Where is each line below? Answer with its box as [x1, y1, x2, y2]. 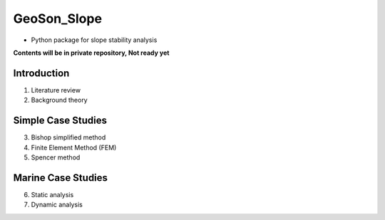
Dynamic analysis [31, 200, 83, 209]
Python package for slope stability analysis [31, 36, 158, 44]
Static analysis [31, 190, 74, 199]
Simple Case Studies [13, 115, 107, 127]
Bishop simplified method [31, 133, 106, 142]
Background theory [31, 96, 88, 105]
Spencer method [31, 153, 81, 162]
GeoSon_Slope [13, 11, 103, 26]
